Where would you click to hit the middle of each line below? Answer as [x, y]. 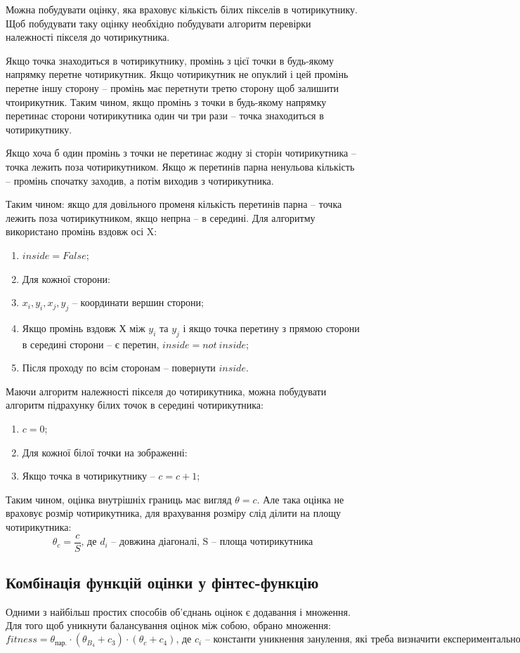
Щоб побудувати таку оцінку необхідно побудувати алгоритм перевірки [158, 23]
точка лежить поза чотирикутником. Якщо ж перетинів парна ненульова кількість [180, 166]
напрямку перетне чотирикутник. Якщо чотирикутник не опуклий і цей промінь [177, 74]
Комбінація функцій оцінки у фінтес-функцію [162, 582]
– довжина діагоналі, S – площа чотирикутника [212, 542]
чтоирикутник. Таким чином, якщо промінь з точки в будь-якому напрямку [166, 101]
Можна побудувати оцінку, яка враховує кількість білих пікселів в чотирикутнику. [182, 9]
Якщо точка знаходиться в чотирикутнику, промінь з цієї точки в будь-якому [170, 60]
